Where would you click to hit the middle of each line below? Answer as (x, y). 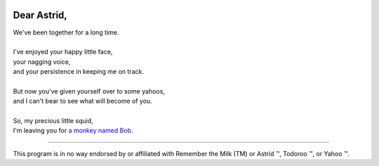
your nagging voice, (42, 62)
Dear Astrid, (40, 15)
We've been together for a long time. (66, 32)
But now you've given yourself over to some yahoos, (89, 91)
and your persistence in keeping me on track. (78, 72)
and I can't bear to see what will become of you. (82, 101)
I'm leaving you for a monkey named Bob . (73, 131)
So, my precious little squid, (53, 121)
